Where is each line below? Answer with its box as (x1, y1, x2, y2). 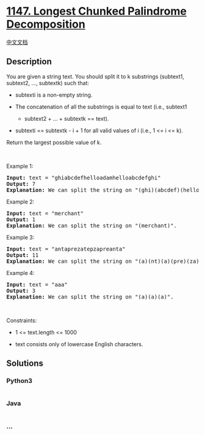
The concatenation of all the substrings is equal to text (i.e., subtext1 (15, 103, 187, 110)
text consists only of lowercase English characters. (15, 340, 143, 347)
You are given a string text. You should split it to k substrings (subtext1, (6, 72, 184, 80)
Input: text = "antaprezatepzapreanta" (6, 245, 126, 252)
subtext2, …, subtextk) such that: (6, 79, 90, 86)
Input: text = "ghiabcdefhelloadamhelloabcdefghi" (6, 174, 161, 181)
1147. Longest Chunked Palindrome (6, 4, 187, 18)
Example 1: (6, 162, 34, 170)
